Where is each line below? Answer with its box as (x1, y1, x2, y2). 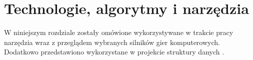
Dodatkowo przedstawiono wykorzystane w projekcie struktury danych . (4, 46, 224, 57)
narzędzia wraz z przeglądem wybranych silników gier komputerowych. (4, 36, 220, 47)
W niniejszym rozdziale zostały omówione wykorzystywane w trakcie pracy (4, 27, 233, 37)
